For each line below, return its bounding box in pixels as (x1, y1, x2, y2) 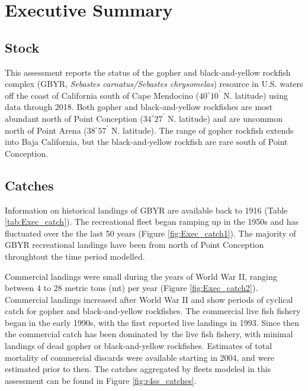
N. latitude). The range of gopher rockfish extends (111, 124, 294, 136)
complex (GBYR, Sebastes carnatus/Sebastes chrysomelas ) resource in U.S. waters (5, 77, 303, 90)
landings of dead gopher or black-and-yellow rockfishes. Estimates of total (5, 340, 272, 352)
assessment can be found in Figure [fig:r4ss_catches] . (5, 374, 197, 386)
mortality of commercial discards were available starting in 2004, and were (5, 351, 275, 363)
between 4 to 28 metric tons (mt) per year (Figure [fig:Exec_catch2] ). (5, 282, 258, 294)
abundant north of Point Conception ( (5, 112, 143, 124)
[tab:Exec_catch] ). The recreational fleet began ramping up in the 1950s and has (5, 215, 299, 228)
